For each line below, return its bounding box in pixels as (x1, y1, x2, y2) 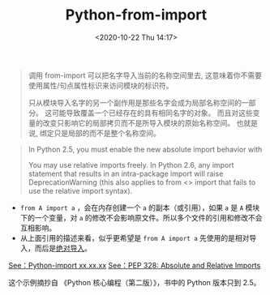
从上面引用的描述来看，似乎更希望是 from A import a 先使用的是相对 (19, 233, 250, 242)
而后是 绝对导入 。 (34, 243, 92, 253)
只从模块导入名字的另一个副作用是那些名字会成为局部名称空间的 (28, 97, 242, 107)
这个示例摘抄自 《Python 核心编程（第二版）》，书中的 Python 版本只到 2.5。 (8, 277, 261, 287)
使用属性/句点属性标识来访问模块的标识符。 (28, 80, 174, 90)
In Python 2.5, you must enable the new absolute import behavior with (28, 144, 263, 154)
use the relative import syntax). (28, 186, 133, 195)
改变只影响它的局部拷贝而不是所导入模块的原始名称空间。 (42, 118, 235, 127)
